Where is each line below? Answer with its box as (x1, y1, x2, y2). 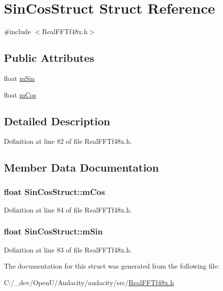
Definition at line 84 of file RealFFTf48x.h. (4, 204, 132, 214)
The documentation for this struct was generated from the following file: (4, 261, 220, 271)
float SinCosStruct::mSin (4, 225, 103, 237)
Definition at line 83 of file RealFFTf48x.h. (4, 244, 132, 254)
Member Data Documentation (4, 160, 159, 175)
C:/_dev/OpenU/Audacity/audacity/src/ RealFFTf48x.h (4, 277, 174, 287)
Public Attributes (4, 50, 94, 65)
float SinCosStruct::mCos (4, 185, 105, 197)
